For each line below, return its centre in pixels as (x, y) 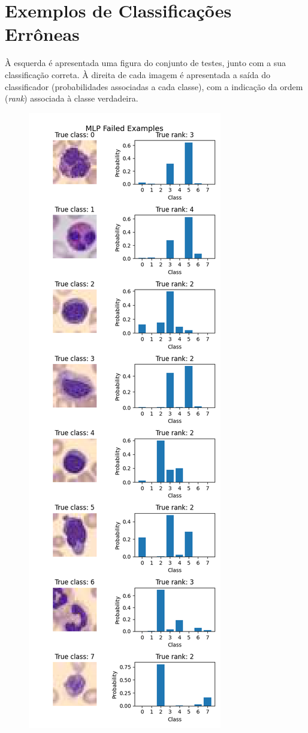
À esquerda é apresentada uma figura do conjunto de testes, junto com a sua (146, 63)
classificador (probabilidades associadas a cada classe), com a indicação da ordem (154, 86)
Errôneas (42, 34)
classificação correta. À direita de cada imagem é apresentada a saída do (138, 74)
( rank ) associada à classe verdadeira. (72, 98)
